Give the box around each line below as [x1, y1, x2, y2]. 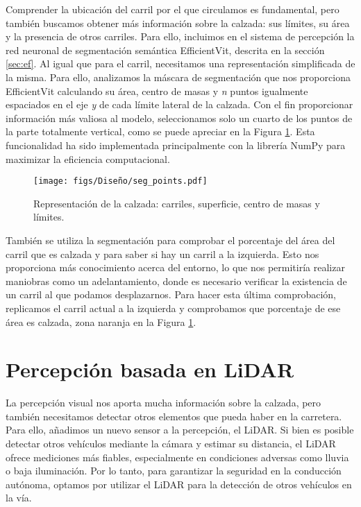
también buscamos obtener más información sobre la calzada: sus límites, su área [6, 15, 350, 30]
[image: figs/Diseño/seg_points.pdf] [33, 176, 208, 187]
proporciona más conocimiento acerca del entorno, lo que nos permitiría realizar [6, 260, 345, 275]
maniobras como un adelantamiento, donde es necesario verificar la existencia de [6, 273, 347, 288]
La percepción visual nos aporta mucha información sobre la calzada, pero [6, 395, 321, 410]
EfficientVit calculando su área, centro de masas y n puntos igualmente [6, 83, 308, 98]
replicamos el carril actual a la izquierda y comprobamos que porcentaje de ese [6, 300, 341, 315]
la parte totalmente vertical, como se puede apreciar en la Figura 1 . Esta [6, 124, 315, 139]
